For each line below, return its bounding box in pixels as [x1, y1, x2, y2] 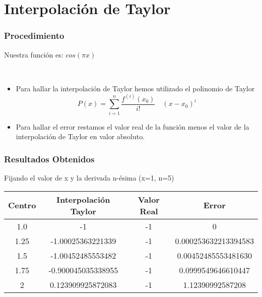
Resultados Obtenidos [4, 152, 95, 165]
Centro [8, 199, 36, 211]
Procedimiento [4, 29, 64, 42]
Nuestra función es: [4, 49, 63, 60]
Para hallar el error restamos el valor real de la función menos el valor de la [16, 121, 249, 132]
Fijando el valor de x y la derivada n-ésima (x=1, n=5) [4, 172, 174, 183]
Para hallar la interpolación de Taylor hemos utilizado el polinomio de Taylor [16, 83, 255, 93]
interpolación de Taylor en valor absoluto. [16, 131, 145, 142]
